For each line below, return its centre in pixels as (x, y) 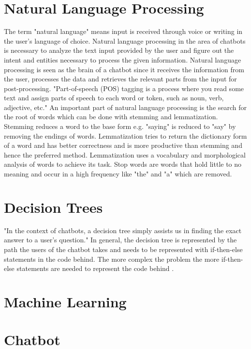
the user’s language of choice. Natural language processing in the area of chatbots (125, 40)
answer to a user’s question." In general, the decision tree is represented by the (120, 240)
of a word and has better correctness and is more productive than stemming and (123, 145)
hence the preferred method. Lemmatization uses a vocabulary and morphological (125, 154)
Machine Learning (65, 301)
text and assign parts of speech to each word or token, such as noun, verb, (114, 98)
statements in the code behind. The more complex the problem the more (112, 259)
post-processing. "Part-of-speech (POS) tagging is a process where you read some (124, 88)
